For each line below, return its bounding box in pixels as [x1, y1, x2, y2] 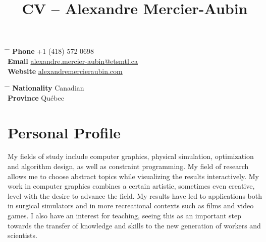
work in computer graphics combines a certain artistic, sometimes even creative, [8, 181, 255, 191]
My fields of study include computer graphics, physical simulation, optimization [8, 151, 254, 162]
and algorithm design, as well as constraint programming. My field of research [8, 161, 249, 172]
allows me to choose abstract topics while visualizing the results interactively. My [8, 171, 259, 181]
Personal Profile [8, 122, 121, 142]
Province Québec [8, 92, 64, 103]
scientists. [8, 230, 37, 240]
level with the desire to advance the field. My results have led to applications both [8, 190, 262, 201]
